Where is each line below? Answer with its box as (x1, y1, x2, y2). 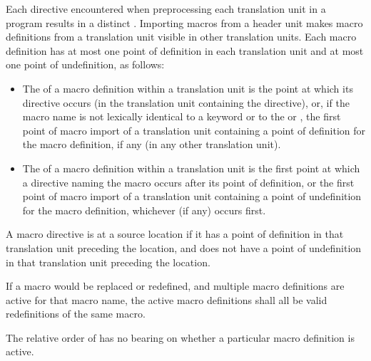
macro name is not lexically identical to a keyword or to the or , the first (22, 109, 341, 124)
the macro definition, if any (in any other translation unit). (22, 137, 281, 152)
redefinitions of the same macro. (6, 306, 146, 321)
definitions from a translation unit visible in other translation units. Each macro (6, 29, 357, 44)
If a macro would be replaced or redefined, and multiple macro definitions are (6, 278, 345, 293)
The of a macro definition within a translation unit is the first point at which (22, 160, 360, 175)
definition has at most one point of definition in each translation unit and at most (6, 43, 364, 58)
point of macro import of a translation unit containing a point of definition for (22, 122, 366, 137)
